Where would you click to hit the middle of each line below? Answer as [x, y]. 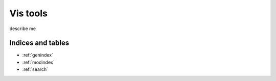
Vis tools [29, 13]
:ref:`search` [35, 69]
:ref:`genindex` [38, 55]
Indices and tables [39, 43]
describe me [23, 29]
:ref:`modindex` [38, 62]
